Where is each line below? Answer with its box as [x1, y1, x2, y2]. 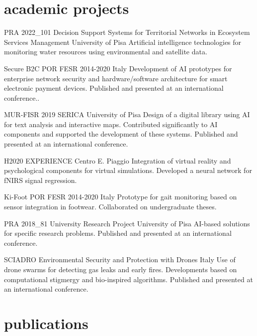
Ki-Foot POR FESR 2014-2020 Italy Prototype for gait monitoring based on [4, 191, 237, 202]
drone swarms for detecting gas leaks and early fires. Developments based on [4, 264, 237, 274]
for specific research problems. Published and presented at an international [4, 228, 232, 238]
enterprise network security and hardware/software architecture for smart [4, 73, 228, 83]
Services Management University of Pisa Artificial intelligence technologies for [4, 36, 242, 47]
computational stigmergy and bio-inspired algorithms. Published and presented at [4, 274, 253, 284]
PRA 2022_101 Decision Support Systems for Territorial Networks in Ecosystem [4, 27, 250, 37]
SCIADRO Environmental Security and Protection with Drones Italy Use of [4, 254, 236, 265]
